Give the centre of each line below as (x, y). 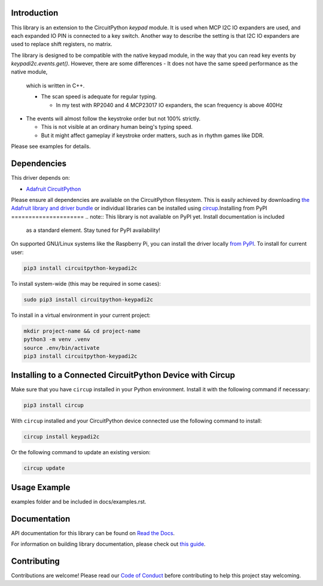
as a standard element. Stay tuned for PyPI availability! (93, 230)
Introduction (35, 13)
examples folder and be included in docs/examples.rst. (79, 502)
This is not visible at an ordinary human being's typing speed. (117, 127)
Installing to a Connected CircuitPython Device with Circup (123, 375)
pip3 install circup (54, 405)
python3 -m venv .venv (57, 339)
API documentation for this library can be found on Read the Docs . (93, 533)
